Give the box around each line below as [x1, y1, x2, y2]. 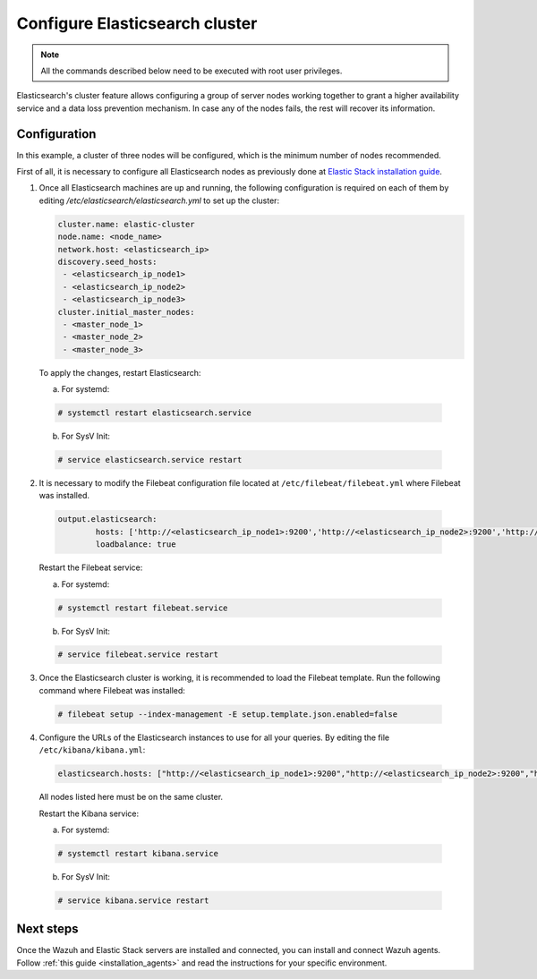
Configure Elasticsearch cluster [16, 13, 258, 33]
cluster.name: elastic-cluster [57, 219, 196, 229]
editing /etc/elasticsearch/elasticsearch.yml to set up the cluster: [38, 195, 280, 206]
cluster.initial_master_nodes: [57, 307, 196, 317]
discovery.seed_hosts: [57, 256, 158, 267]
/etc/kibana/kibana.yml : [38, 745, 146, 755]
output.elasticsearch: [57, 515, 158, 524]
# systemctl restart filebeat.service [57, 602, 228, 613]
